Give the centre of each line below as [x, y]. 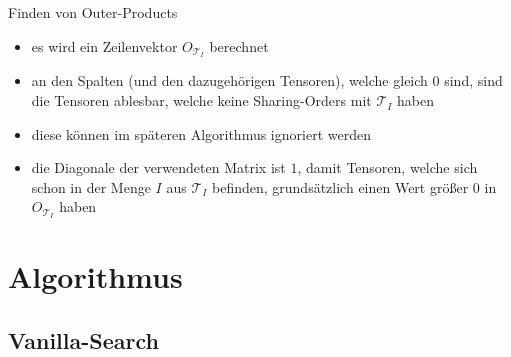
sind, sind [473, 80]
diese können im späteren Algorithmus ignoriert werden [201, 133]
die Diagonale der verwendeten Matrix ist [158, 167]
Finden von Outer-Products [93, 12]
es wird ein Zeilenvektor [104, 45]
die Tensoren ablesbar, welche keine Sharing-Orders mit [201, 100]
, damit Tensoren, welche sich [387, 167]
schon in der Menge [91, 186]
